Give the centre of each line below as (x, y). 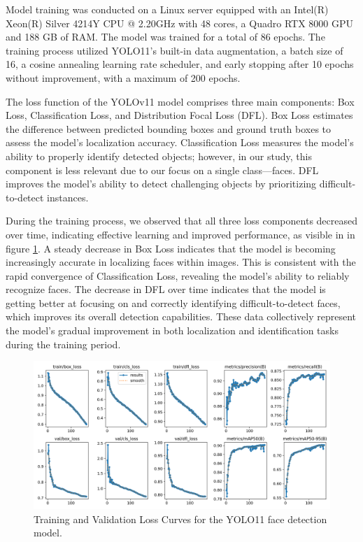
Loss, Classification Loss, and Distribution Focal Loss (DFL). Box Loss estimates (179, 115)
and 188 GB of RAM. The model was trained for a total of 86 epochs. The (165, 37)
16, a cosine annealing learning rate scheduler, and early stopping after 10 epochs (180, 64)
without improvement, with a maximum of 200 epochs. (123, 77)
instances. (68, 197)
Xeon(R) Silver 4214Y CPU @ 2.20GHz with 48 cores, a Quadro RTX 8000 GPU (179, 23)
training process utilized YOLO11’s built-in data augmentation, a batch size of (175, 50)
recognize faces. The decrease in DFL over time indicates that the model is (166, 289)
